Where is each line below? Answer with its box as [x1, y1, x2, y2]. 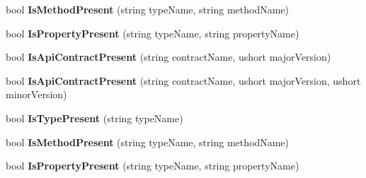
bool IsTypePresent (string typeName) [6, 110, 183, 125]
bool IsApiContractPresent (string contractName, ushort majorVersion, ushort [6, 73, 361, 88]
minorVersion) [6, 87, 67, 102]
